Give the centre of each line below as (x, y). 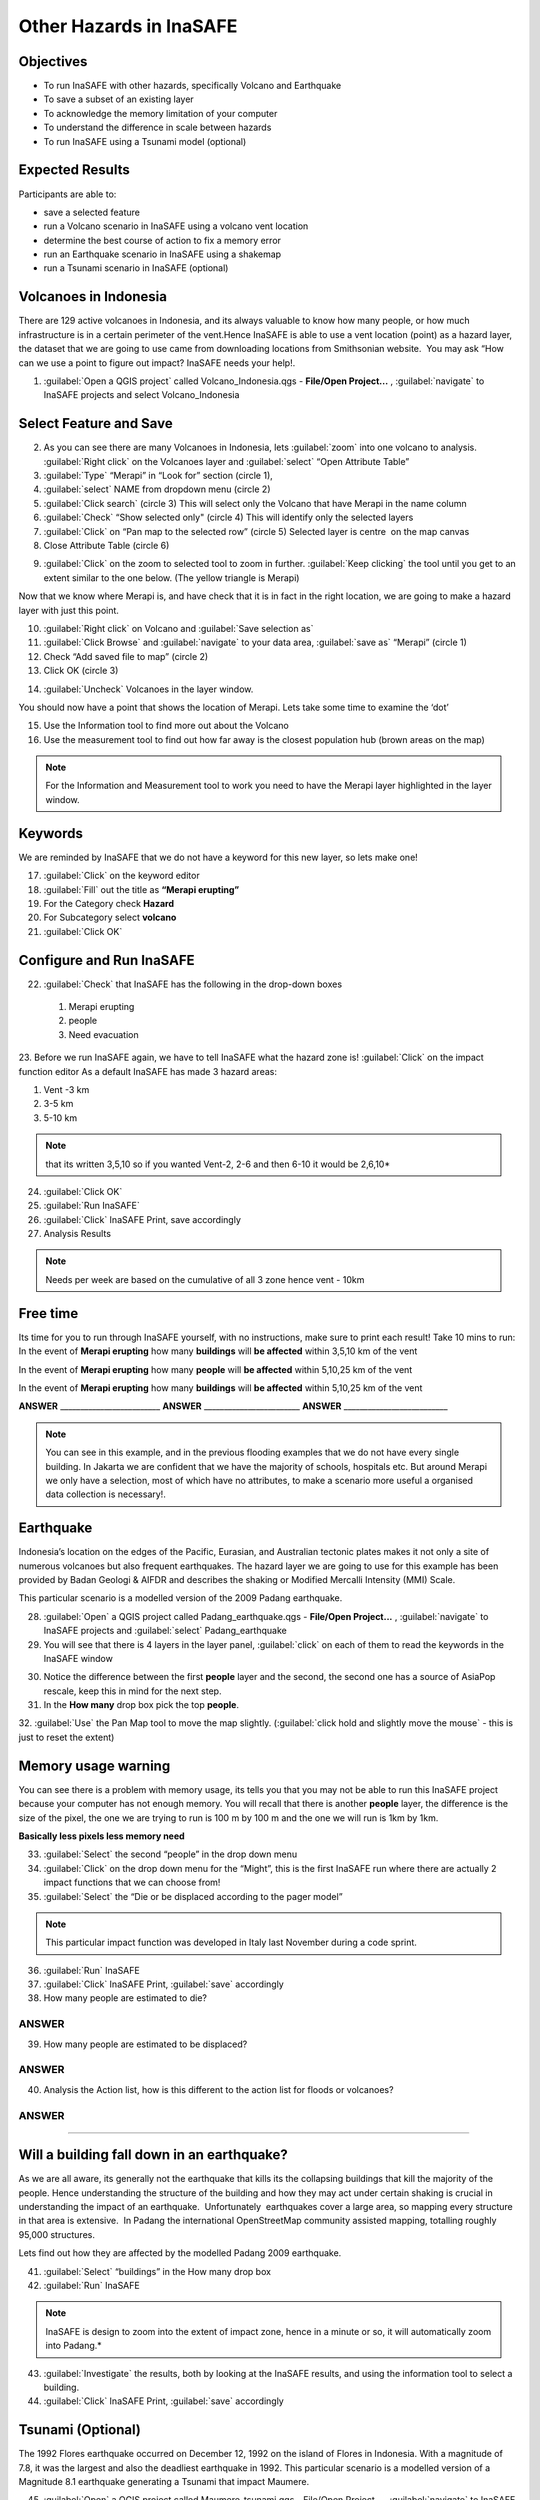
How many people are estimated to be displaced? (145, 2044)
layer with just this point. (69, 610)
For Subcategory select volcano (110, 917)
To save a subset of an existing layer (118, 99)
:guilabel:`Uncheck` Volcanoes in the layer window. (148, 689)
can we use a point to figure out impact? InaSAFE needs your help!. (157, 362)
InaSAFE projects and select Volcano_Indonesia (141, 395)
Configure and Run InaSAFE (106, 960)
